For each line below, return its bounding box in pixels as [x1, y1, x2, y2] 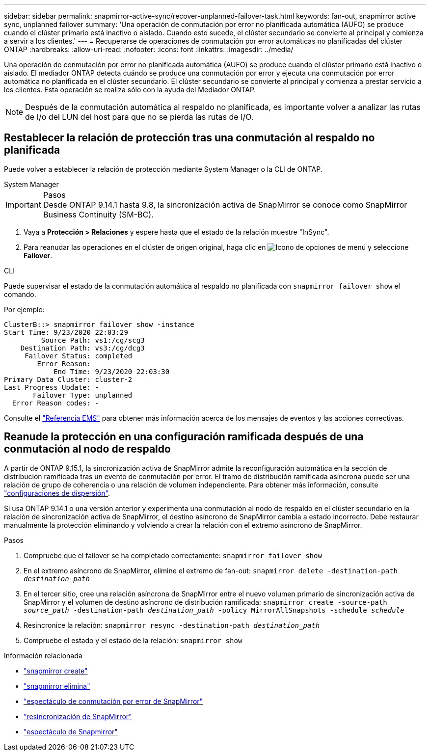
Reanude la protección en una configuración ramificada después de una [4, 431, 364, 443]
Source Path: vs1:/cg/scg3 [41, 336, 145, 344]
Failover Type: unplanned [33, 391, 133, 399]
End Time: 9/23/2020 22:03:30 [54, 367, 170, 376]
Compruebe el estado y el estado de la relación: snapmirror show [24, 636, 242, 645]
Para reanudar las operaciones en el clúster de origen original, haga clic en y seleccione [24, 243, 409, 251]
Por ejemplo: [4, 305, 45, 314]
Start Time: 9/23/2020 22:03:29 [4, 328, 128, 336]
